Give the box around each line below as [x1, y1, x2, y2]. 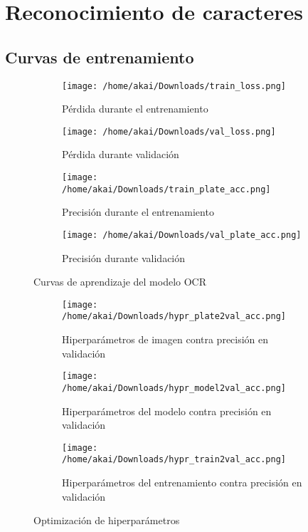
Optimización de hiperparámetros [33, 513, 180, 528]
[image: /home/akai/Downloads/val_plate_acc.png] [62, 229, 302, 240]
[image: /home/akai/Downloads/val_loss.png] [62, 126, 276, 137]
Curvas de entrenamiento [5, 46, 194, 68]
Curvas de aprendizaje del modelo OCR [33, 274, 207, 289]
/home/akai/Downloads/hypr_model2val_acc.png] [62, 382, 286, 393]
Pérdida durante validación [62, 147, 179, 162]
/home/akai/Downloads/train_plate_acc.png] [62, 184, 271, 194]
